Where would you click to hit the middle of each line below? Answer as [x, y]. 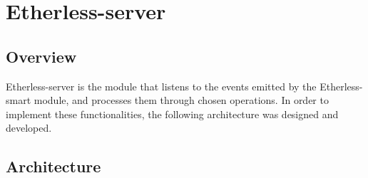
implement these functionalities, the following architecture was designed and [172, 114]
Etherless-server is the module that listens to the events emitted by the [161, 86]
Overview [41, 56]
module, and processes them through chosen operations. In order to [181, 100]
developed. [29, 128]
